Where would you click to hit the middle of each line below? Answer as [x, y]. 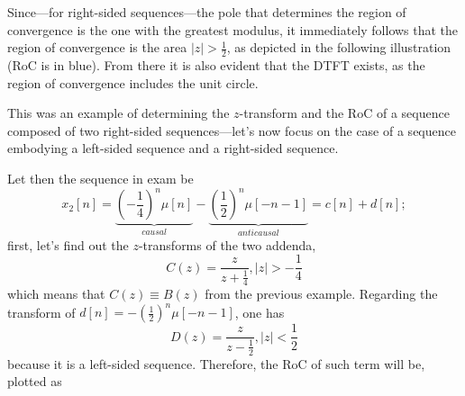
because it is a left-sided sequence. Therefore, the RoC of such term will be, [216, 363]
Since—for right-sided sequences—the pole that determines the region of [207, 12]
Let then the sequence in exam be [100, 178]
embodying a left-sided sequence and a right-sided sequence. [173, 148]
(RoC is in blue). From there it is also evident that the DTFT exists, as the [216, 65]
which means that [56, 294]
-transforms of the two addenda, [227, 244]
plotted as [35, 381]
